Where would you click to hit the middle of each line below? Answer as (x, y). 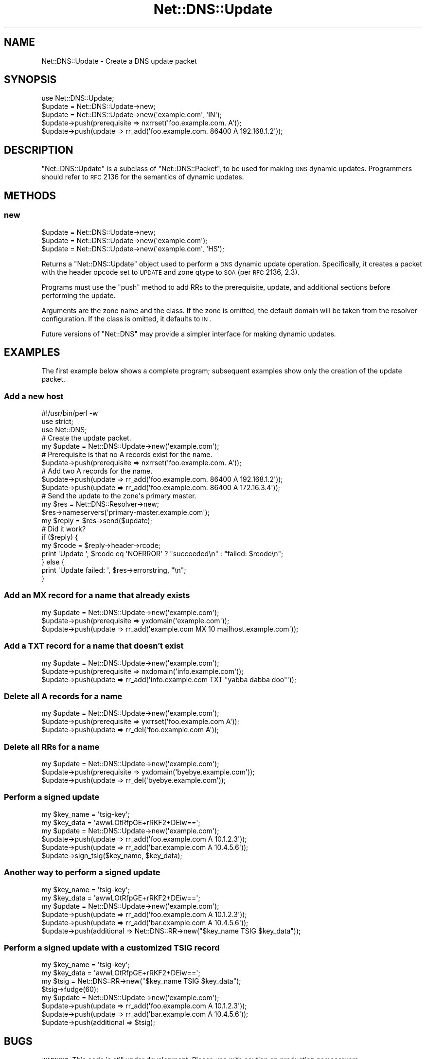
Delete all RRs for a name (52, 747)
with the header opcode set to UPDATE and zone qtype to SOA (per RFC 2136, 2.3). (170, 272)
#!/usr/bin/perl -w (70, 413)
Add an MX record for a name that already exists (97, 595)
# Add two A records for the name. (97, 471)
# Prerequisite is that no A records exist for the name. (127, 455)
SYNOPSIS (30, 80)
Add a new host (34, 396)
